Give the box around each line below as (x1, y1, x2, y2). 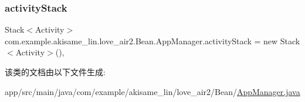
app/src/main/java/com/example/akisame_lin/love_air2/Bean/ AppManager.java (5, 85, 300, 97)
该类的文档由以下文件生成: (5, 66, 106, 78)
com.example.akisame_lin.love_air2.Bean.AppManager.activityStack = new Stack (5, 34, 300, 47)
